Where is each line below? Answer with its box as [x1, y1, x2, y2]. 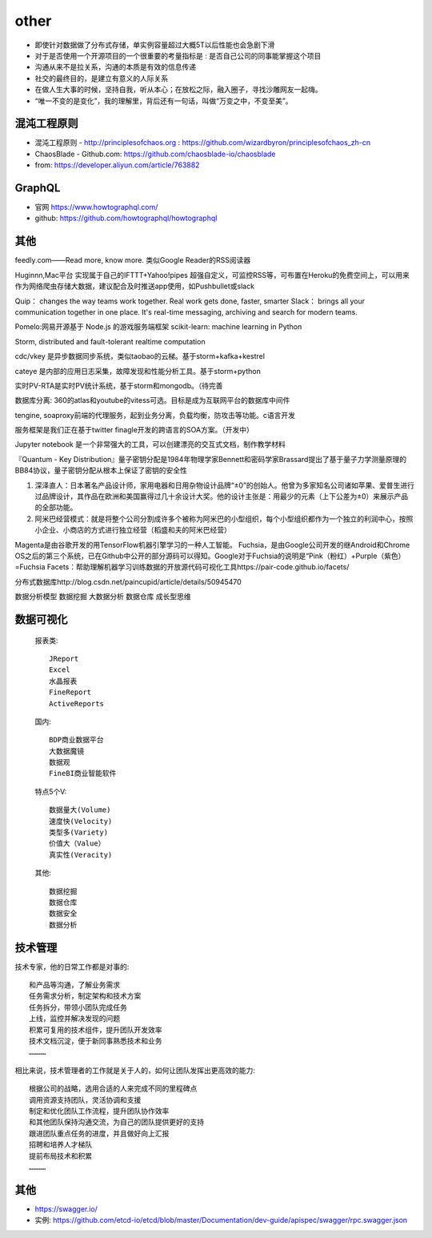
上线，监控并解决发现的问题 [29, 1014, 120, 1023]
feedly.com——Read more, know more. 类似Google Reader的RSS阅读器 [14, 255, 251, 265]
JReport [49, 653, 79, 663]
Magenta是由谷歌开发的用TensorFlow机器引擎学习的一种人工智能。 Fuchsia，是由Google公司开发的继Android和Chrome [14, 540, 410, 549]
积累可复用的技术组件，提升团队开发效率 [29, 1025, 162, 1035]
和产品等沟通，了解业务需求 [29, 981, 120, 990]
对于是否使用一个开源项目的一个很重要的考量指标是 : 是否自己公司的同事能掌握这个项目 [34, 50, 322, 60]
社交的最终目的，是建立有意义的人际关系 [34, 73, 168, 83]
